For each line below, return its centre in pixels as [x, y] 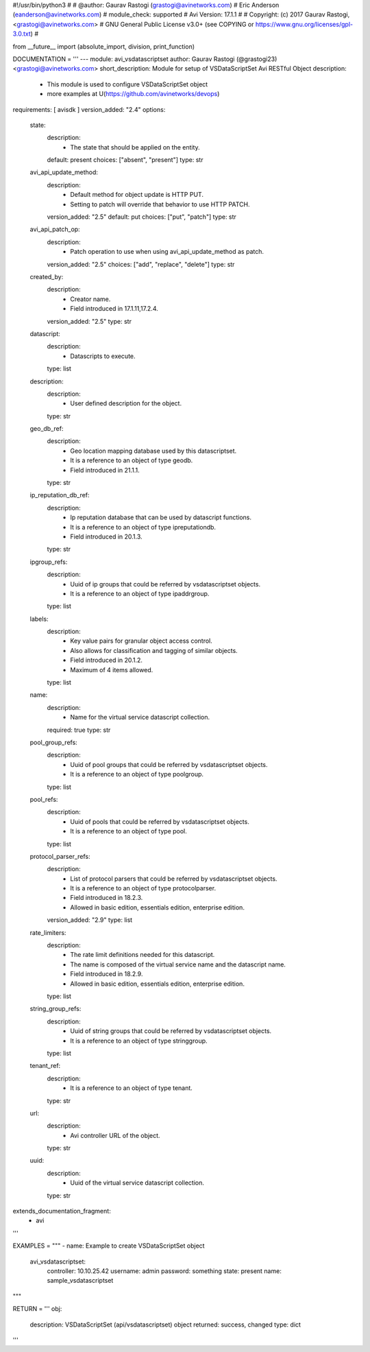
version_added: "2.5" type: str [89, 321]
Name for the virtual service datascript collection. [140, 717]
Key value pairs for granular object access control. [141, 641]
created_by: [47, 276]
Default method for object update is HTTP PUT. [137, 195]
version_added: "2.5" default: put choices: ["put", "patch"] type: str [141, 217]
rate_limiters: [48, 932]
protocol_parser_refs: [60, 856]
